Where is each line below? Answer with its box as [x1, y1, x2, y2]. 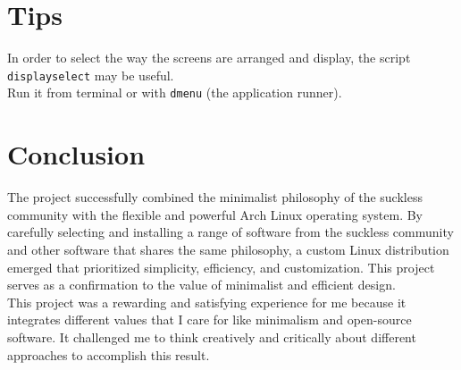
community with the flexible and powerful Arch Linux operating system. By [7, 205, 423, 223]
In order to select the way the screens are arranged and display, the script [7, 48, 411, 67]
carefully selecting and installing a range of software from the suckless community [7, 223, 454, 241]
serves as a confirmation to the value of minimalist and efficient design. [7, 275, 396, 294]
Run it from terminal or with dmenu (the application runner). [7, 83, 342, 102]
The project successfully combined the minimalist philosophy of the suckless [7, 188, 423, 206]
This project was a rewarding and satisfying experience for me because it [7, 292, 407, 311]
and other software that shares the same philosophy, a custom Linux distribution [7, 240, 449, 258]
